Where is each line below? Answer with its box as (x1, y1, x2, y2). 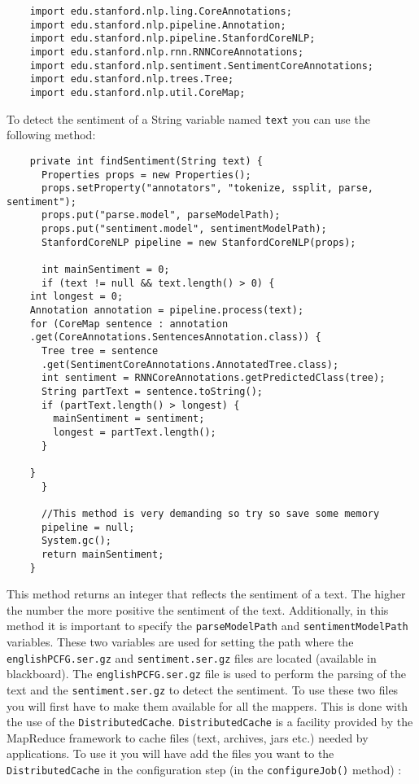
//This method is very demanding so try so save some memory (41, 507, 380, 519)
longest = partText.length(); (53, 426, 216, 438)
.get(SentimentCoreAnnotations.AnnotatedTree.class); (41, 358, 339, 370)
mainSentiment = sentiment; (53, 413, 205, 425)
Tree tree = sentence (41, 345, 159, 357)
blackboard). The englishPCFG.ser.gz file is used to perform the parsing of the (7, 665, 406, 682)
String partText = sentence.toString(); (41, 386, 263, 397)
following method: (7, 126, 96, 143)
